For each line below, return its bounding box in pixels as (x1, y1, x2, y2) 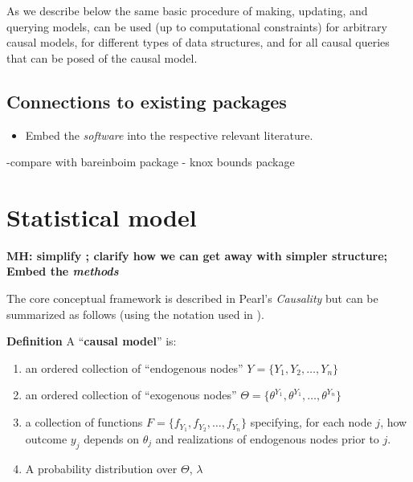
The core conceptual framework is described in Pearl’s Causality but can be (6, 290, 378, 307)
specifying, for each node (250, 414, 372, 431)
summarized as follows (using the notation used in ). (6, 305, 264, 322)
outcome (25, 430, 67, 447)
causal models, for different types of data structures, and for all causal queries (6, 34, 390, 51)
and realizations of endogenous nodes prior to (155, 430, 379, 447)
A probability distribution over (25, 460, 178, 476)
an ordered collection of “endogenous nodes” (25, 359, 243, 376)
